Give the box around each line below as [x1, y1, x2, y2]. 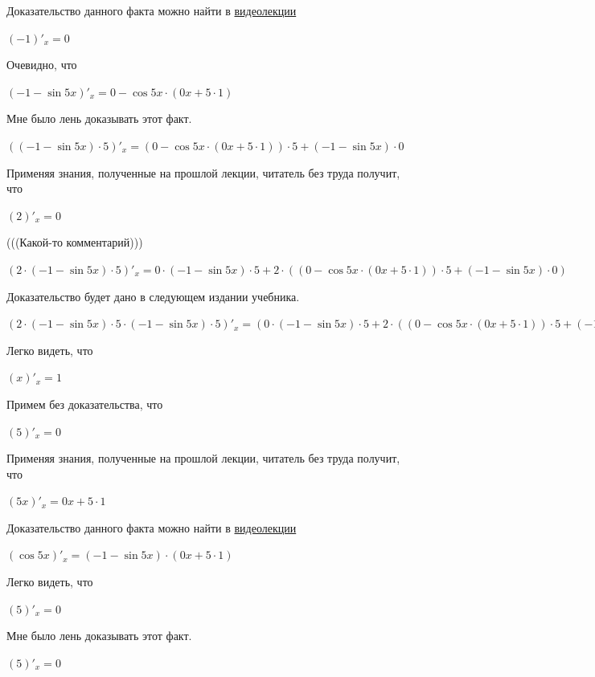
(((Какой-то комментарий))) [6, 234, 143, 251]
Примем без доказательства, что [6, 395, 163, 412]
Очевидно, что [6, 56, 77, 73]
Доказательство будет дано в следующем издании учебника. [6, 288, 300, 304]
